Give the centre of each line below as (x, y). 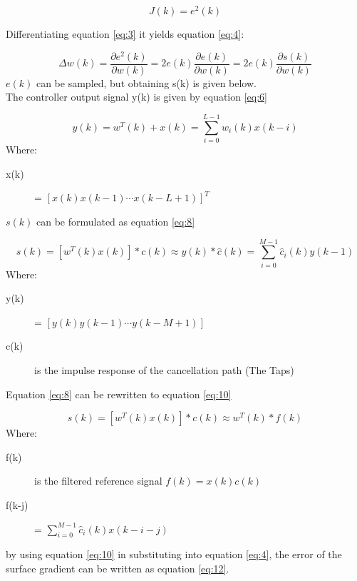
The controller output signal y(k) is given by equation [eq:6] (136, 97)
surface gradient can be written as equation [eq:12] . (118, 568)
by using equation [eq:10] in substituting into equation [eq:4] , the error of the (174, 554)
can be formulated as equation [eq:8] (116, 221)
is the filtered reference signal (98, 481)
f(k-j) (17, 504)
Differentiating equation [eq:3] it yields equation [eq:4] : (125, 34)
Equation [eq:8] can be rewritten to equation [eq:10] (119, 394)
